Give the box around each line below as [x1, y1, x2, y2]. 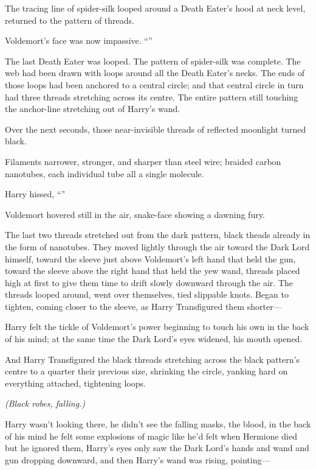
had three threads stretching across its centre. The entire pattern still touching [5, 90, 298, 103]
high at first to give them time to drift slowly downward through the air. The [5, 276, 294, 289]
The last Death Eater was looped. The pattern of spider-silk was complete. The [5, 54, 301, 67]
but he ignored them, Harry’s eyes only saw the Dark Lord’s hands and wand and [5, 441, 309, 454]
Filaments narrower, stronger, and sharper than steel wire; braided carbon [5, 155, 281, 167]
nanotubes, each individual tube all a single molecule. [5, 167, 204, 180]
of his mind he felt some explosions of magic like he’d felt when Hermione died [5, 429, 297, 442]
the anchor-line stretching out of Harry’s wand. [5, 102, 180, 115]
